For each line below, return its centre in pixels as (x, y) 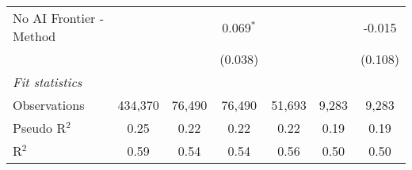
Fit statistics (48, 82)
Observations (49, 105)
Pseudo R (40, 128)
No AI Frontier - (58, 18)
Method (34, 36)
